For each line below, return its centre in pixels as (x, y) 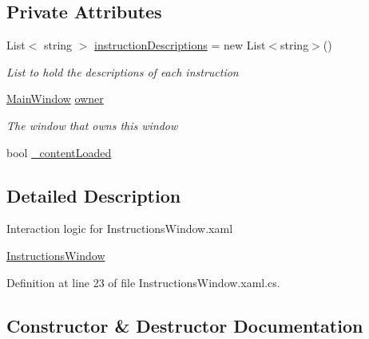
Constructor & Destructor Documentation (185, 325)
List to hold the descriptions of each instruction (123, 71)
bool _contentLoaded (59, 152)
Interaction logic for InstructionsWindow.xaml (120, 229)
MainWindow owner (55, 99)
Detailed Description (94, 195)
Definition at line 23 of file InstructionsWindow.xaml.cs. (143, 282)
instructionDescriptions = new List (180, 45)
